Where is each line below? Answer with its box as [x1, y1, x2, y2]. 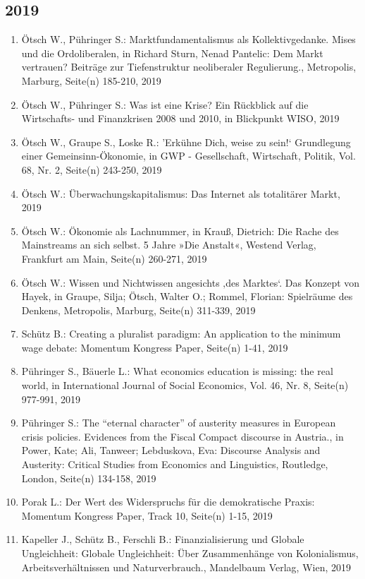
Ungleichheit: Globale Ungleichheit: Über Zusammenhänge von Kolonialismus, [21, 546, 359, 561]
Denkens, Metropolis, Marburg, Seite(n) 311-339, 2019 [21, 302, 256, 317]
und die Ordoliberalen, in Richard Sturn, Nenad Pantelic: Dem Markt [21, 45, 323, 60]
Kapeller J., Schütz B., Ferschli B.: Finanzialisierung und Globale [21, 532, 304, 547]
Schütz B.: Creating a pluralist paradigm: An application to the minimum [21, 326, 341, 341]
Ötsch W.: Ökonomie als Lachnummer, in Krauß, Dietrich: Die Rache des [21, 223, 339, 238]
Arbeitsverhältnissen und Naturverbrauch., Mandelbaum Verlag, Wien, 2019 [21, 559, 352, 574]
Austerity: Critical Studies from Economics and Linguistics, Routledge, [21, 457, 328, 472]
